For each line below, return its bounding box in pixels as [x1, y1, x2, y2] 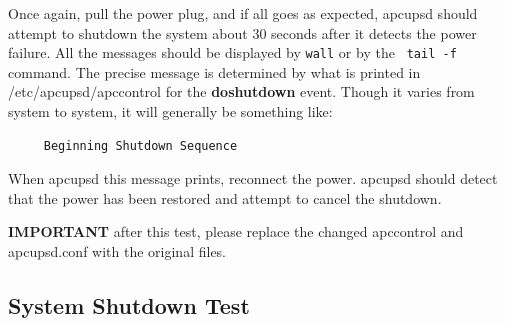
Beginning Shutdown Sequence [43, 138, 238, 153]
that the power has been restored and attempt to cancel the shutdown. [8, 187, 442, 208]
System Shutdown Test [8, 289, 250, 320]
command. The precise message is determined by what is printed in [8, 61, 421, 82]
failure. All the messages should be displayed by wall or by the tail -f [8, 42, 457, 63]
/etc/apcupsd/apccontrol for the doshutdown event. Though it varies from [8, 81, 475, 102]
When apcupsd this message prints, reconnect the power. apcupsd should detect [8, 168, 498, 189]
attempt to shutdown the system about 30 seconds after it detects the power [8, 22, 477, 43]
